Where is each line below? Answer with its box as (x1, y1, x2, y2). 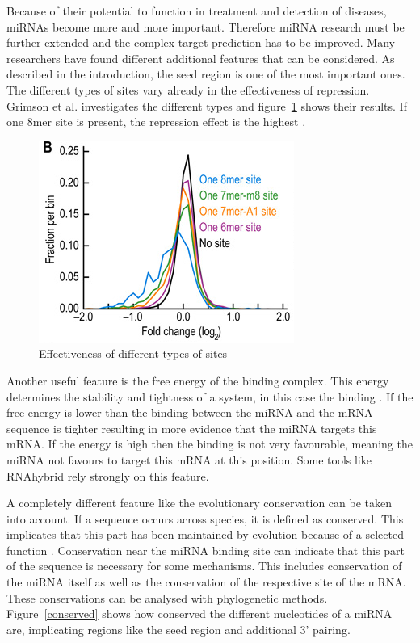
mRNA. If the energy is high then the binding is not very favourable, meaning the (6, 435, 413, 452)
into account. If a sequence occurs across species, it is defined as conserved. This (6, 510, 404, 527)
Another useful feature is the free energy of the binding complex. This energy (6, 372, 389, 389)
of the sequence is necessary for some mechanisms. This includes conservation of (6, 557, 402, 574)
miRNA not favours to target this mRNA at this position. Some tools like (6, 451, 372, 468)
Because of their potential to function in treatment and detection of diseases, (6, 2, 387, 19)
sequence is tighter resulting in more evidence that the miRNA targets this (6, 419, 377, 436)
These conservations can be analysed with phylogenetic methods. (6, 589, 328, 606)
